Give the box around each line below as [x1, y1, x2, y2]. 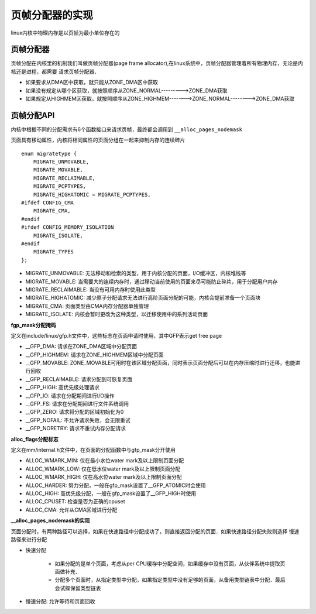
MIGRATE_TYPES [33, 249, 74, 255]
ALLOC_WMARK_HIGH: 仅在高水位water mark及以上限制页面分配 [25, 474, 182, 481]
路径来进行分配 [11, 536, 47, 543]
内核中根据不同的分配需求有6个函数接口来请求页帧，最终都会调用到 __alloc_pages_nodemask [11, 126, 243, 133]
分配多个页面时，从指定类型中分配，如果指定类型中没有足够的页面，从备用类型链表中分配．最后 [54, 577, 286, 584]
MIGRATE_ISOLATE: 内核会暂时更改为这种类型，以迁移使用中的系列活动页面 [25, 311, 208, 318]
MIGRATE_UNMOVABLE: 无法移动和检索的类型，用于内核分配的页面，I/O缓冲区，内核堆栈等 [25, 270, 246, 277]
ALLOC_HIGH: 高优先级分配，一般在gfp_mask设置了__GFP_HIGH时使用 [25, 489, 196, 497]
